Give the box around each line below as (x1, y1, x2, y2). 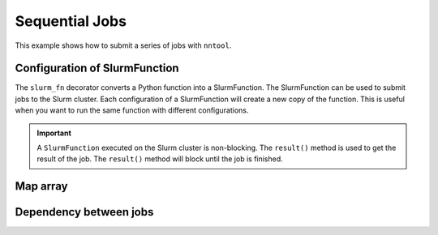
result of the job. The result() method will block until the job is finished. (36, 154, 283, 164)
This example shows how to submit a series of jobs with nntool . (15, 41, 232, 50)
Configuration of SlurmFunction (15, 62, 179, 75)
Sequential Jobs (15, 12, 127, 30)
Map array (15, 179, 68, 194)
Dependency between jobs (15, 205, 154, 219)
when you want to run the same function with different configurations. (15, 105, 249, 115)
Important (36, 128, 72, 138)
